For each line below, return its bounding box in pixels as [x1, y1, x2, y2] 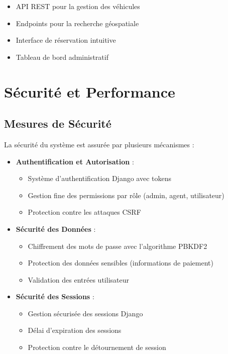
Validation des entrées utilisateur [28, 274, 129, 285]
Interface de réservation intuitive [16, 35, 116, 45]
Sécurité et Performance [4, 81, 175, 102]
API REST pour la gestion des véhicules [16, 1, 140, 11]
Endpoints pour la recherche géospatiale [16, 18, 139, 28]
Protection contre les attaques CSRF [28, 207, 141, 217]
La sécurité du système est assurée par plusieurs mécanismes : [4, 139, 194, 149]
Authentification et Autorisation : [16, 156, 134, 166]
